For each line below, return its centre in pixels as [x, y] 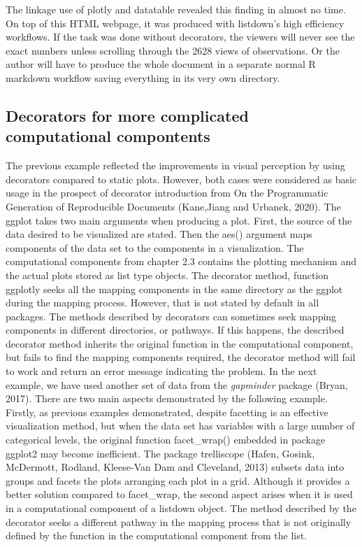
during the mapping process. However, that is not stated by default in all [162, 303]
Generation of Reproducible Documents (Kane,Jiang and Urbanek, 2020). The [173, 206]
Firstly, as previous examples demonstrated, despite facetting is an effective [167, 412]
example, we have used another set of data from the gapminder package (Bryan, [177, 384]
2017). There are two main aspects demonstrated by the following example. [167, 398]
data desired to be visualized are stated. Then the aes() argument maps [159, 234]
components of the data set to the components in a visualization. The [155, 247]
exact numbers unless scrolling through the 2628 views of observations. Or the [173, 50]
